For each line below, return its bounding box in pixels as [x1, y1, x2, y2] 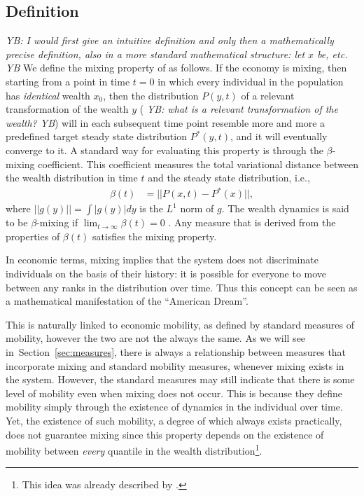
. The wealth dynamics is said [221, 201, 349, 216]
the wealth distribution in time [6, 170, 138, 185]
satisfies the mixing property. [92, 228, 217, 243]
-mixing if [36, 215, 78, 230]
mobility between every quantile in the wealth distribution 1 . [6, 441, 262, 457]
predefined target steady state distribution [6, 129, 187, 144]
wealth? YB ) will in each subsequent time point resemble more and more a [6, 115, 325, 130]
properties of [6, 228, 60, 243]
